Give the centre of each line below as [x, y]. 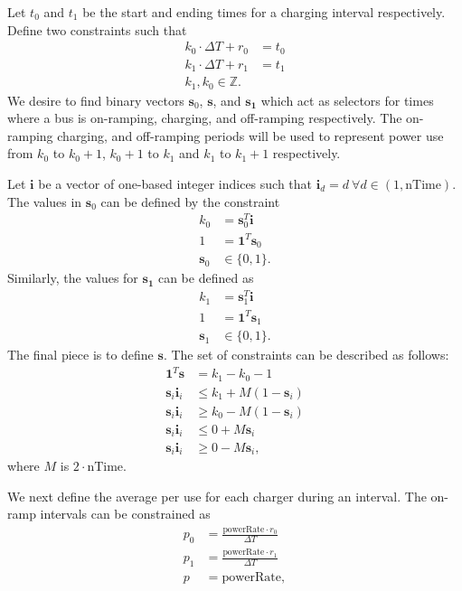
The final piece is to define [80, 355]
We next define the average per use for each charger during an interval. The [217, 496]
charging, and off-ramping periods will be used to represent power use [250, 135]
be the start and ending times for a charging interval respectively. [264, 12]
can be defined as [206, 278]
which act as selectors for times [347, 100]
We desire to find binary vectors [96, 100]
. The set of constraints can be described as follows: [306, 355]
